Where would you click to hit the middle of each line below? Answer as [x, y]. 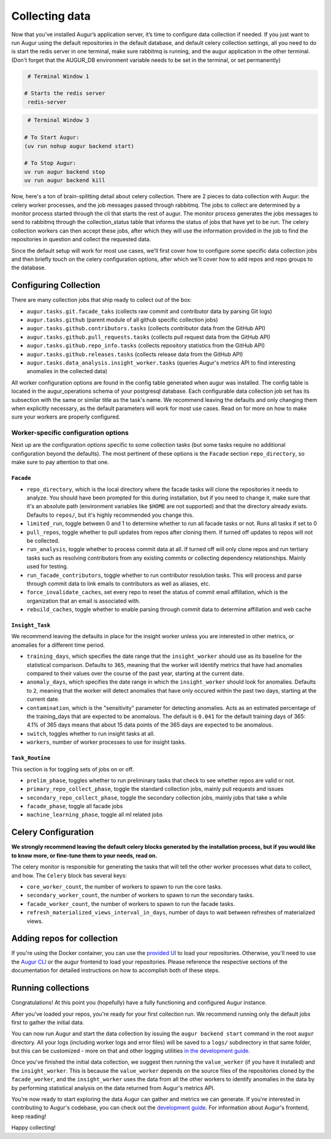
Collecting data [51, 16]
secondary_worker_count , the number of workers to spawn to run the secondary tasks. [140, 895]
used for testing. [48, 566]
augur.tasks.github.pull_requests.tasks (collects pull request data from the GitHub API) [149, 337]
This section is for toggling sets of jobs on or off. [73, 769]
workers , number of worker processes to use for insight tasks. [106, 742]
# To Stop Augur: [50, 163]
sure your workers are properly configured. [66, 417]
